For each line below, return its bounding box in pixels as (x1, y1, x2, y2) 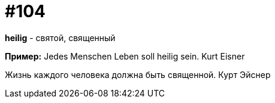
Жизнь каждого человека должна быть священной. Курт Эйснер (5, 69, 271, 80)
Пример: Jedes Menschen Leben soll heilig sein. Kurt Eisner (5, 51, 245, 61)
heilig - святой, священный (5, 32, 116, 43)
